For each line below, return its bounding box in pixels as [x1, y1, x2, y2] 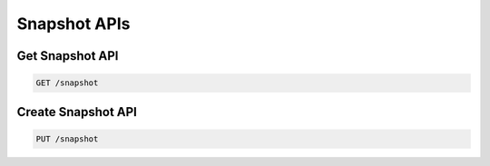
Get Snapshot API [16, 48, 119, 63]
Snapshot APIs [16, 14, 131, 34]
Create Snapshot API [16, 104, 138, 120]
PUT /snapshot [35, 133, 99, 144]
